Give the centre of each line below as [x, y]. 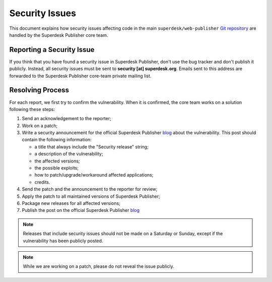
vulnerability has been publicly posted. [63, 241]
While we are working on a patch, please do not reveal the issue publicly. [99, 266]
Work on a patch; [40, 126]
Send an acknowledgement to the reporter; [66, 119]
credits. [42, 182]
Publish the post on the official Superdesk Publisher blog [81, 210]
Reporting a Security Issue [52, 50]
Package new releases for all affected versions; [71, 203]
